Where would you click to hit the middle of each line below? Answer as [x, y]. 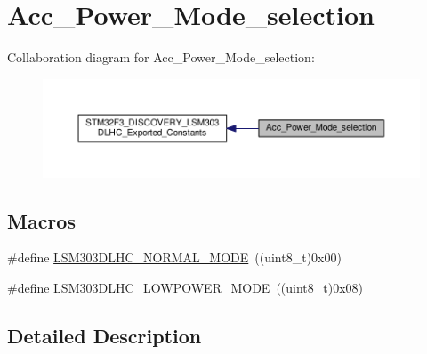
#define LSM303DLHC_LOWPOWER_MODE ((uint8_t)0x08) [185, 287]
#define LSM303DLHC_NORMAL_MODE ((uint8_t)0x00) [174, 257]
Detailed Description [105, 335]
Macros [41, 220]
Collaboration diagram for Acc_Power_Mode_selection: [161, 57]
